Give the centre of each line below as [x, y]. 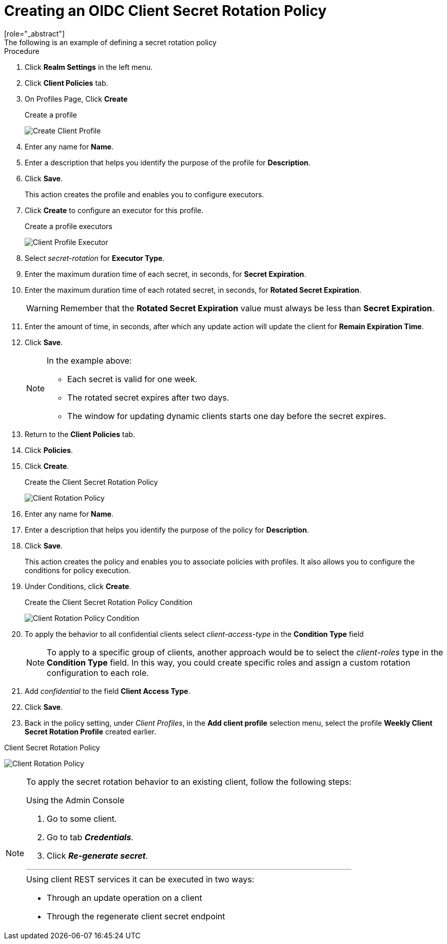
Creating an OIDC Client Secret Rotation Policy [166, 11]
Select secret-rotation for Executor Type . [95, 258]
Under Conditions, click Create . [78, 586]
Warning [42, 308]
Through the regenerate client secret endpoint [136, 916]
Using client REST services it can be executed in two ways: [140, 879]
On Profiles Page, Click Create [76, 99]
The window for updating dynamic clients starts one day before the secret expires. [227, 416]
